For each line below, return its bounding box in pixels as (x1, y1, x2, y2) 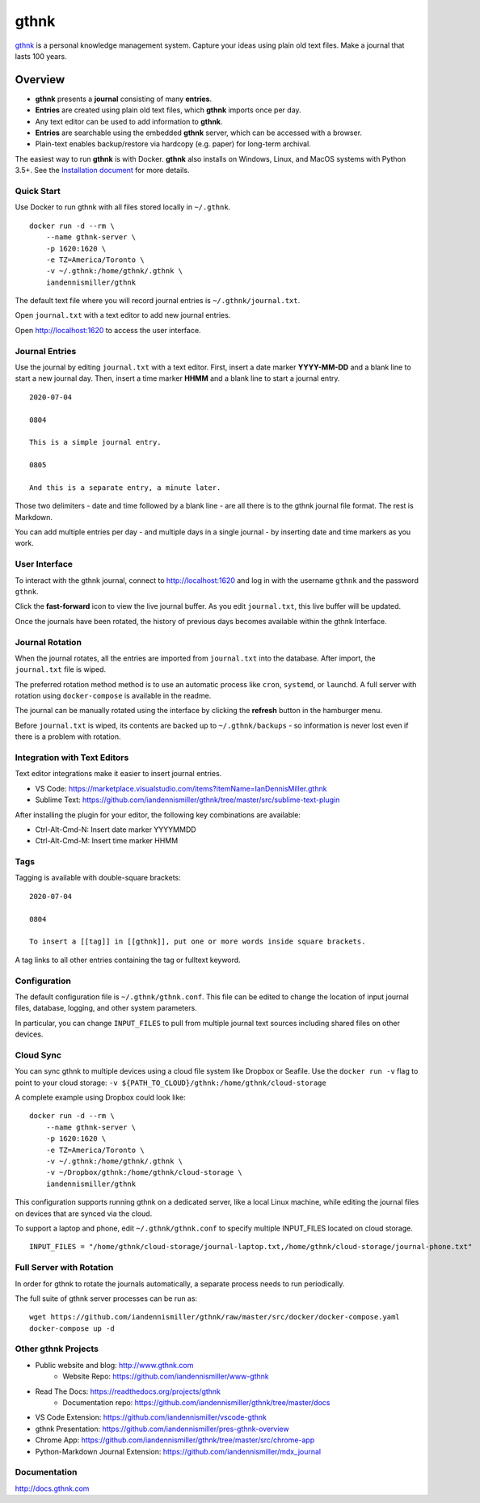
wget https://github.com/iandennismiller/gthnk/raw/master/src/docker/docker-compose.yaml (29, 1312, 400, 1322)
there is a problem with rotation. (15, 732, 121, 741)
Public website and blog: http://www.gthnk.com (35, 1360, 194, 1370)
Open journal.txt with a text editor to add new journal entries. (15, 310, 231, 320)
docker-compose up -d (29, 1324, 115, 1333)
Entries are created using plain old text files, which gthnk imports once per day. (35, 105, 302, 115)
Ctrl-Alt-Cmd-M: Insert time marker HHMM (35, 836, 179, 846)
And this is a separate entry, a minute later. (29, 483, 221, 492)
